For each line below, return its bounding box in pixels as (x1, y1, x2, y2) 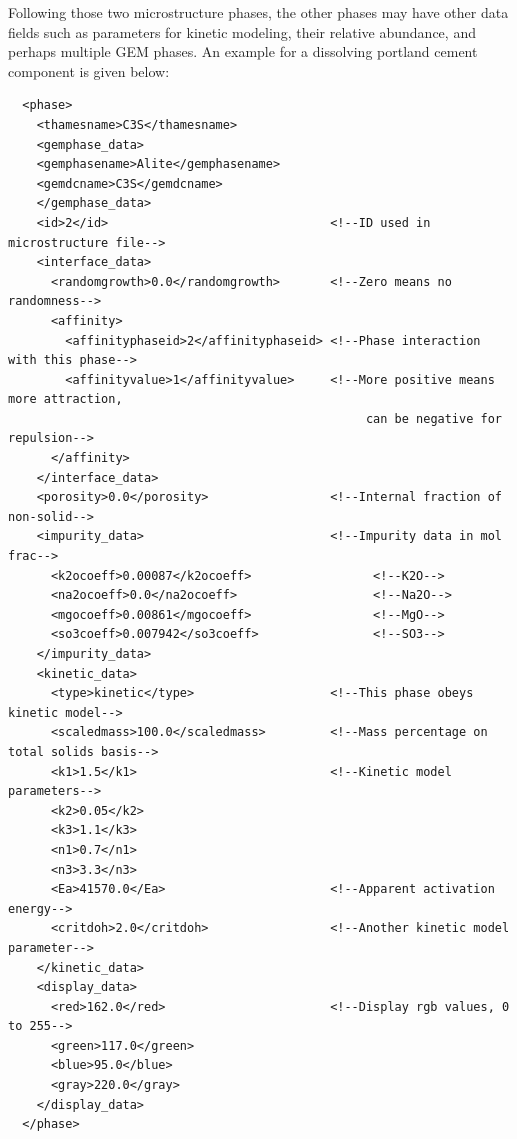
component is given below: (8, 60, 170, 81)
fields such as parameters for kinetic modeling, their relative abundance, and (8, 21, 476, 42)
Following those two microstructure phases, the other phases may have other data (8, 2, 509, 22)
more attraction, (8, 392, 123, 407)
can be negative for (365, 411, 502, 426)
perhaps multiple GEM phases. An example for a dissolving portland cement (8, 41, 478, 62)
